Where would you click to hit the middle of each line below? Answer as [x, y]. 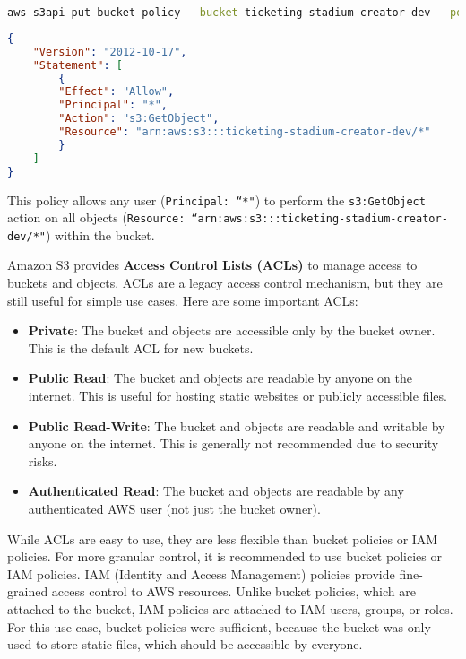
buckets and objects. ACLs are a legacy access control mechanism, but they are [225, 283]
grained [28, 591]
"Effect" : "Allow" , [116, 92]
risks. [43, 460]
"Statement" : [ [78, 65]
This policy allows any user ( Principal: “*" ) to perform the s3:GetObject [216, 199]
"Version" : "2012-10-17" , [110, 52]
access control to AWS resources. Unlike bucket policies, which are [233, 591]
